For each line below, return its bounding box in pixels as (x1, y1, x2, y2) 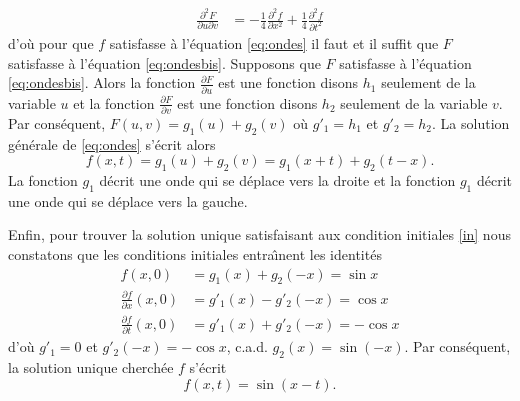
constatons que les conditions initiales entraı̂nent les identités (8, 244, 382, 264)
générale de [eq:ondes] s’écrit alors (8, 133, 216, 154)
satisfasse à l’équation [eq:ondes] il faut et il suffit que (109, 33, 439, 54)
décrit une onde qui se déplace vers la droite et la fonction (99, 170, 456, 191)
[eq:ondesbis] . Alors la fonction (8, 72, 196, 93)
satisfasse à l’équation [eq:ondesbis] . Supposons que (8, 52, 321, 73)
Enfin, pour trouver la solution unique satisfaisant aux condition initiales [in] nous (8, 224, 511, 245)
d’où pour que (8, 33, 94, 54)
